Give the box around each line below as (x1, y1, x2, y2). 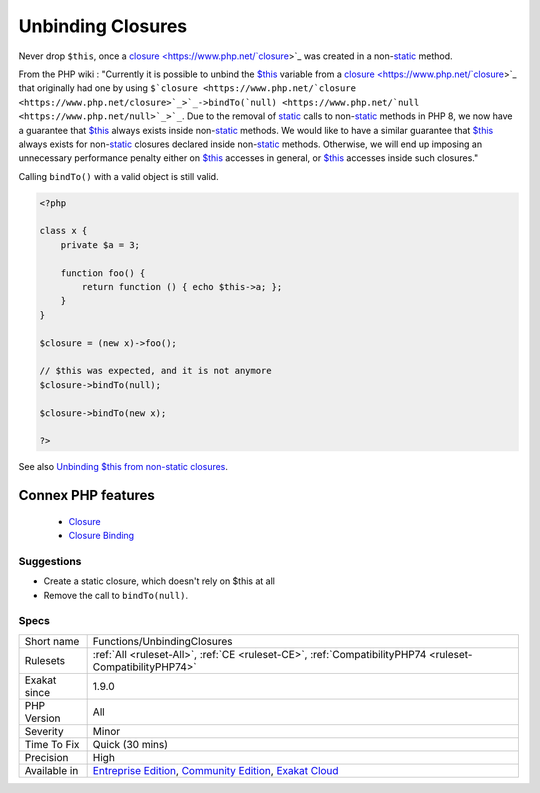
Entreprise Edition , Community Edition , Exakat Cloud (92, 763, 339, 777)
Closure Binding (68, 530, 135, 542)
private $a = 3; (60, 239, 140, 250)
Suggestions (18, 554, 82, 568)
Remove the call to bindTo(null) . (43, 589, 189, 601)
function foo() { (60, 267, 146, 279)
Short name (24, 634, 80, 648)
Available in (24, 763, 79, 777)
